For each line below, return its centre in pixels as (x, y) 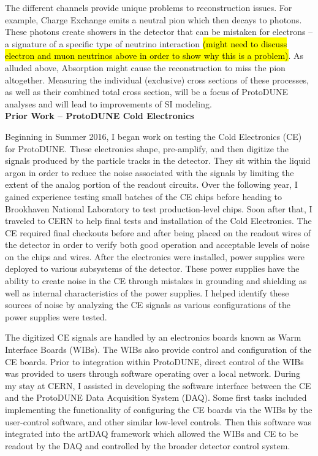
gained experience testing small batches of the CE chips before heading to (144, 196)
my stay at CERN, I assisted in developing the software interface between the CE (158, 385)
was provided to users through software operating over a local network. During (153, 373)
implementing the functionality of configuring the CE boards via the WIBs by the (159, 409)
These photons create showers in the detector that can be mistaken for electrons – (159, 32)
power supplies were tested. (56, 316)
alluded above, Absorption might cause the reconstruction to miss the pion (145, 67)
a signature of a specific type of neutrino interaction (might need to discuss (146, 43)
